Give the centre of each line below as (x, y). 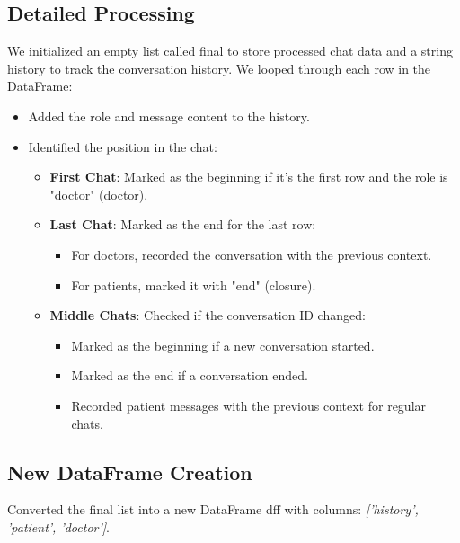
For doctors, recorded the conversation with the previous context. (252, 254)
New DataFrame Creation (130, 472)
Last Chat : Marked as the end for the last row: (183, 224)
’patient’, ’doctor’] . (58, 526)
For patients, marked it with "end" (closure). (194, 285)
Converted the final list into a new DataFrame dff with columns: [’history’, (213, 509)
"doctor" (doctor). (99, 194)
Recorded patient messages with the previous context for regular (249, 405)
